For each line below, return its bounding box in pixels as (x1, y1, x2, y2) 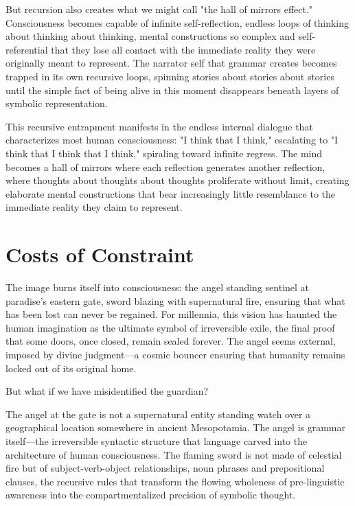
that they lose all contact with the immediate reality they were (51, 42, 316, 56)
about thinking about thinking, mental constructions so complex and (5, 29, 295, 43)
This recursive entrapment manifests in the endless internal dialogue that (5, 119, 313, 133)
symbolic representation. (5, 96, 108, 111)
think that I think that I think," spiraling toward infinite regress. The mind (5, 146, 323, 160)
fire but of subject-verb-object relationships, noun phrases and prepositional (5, 461, 325, 475)
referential (5, 42, 48, 56)
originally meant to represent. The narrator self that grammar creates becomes (5, 56, 337, 70)
